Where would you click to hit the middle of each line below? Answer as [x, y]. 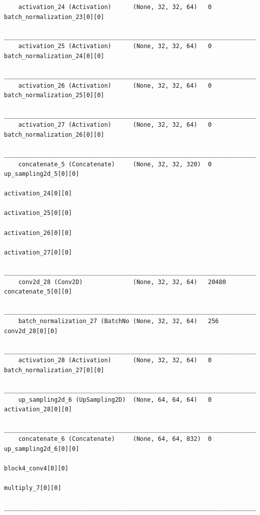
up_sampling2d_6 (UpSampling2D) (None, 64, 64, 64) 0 [115, 400]
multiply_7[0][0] [33, 488]
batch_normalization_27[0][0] [54, 370]
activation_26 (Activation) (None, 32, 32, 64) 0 [115, 85]
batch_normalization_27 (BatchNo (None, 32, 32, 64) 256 [118, 321]
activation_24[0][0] [38, 194]
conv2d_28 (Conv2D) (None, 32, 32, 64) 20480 [122, 282]
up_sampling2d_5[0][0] [42, 174]
